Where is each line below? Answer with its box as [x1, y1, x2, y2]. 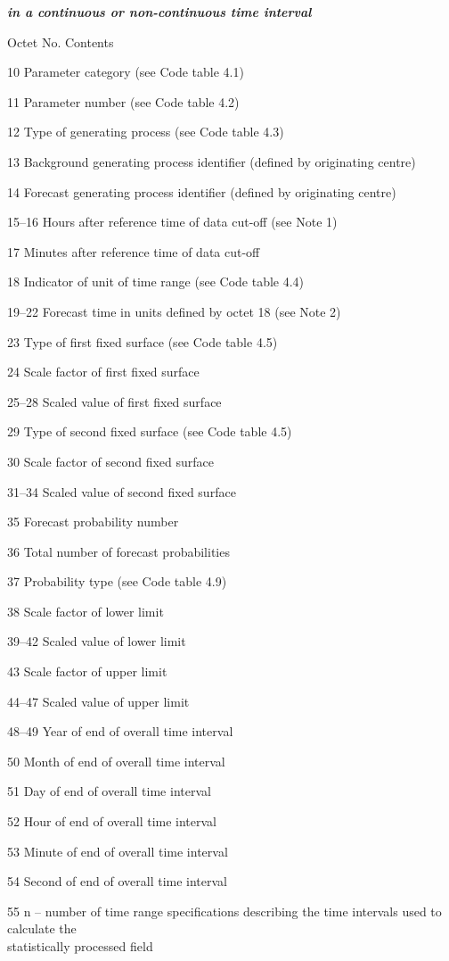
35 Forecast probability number [7, 512, 179, 531]
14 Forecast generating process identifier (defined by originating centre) [7, 182, 396, 201]
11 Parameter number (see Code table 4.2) [7, 92, 240, 111]
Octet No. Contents [7, 32, 114, 51]
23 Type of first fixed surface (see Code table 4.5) [7, 332, 278, 351]
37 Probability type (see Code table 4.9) [7, 572, 227, 591]
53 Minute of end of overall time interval [7, 841, 228, 860]
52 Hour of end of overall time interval [7, 812, 217, 831]
